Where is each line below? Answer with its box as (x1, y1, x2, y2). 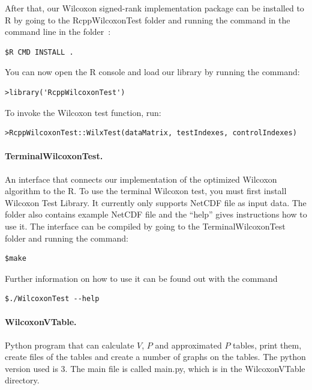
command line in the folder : (5, 25, 111, 38)
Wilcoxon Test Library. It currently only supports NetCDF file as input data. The (5, 196, 307, 209)
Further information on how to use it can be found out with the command (5, 272, 278, 284)
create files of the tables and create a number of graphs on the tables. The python (5, 350, 306, 363)
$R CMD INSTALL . (5, 47, 74, 56)
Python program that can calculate (5, 338, 134, 351)
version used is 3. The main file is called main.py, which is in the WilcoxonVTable (5, 362, 305, 374)
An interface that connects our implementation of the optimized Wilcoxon (5, 172, 277, 185)
